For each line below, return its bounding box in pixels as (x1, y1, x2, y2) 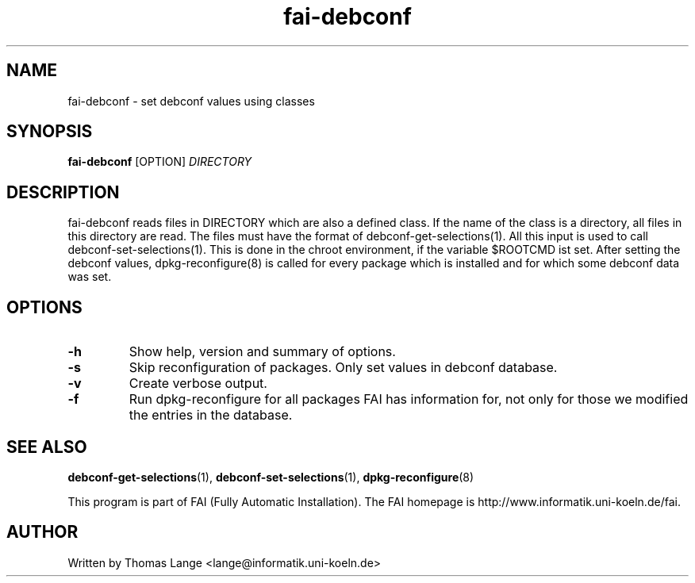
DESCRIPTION (6, 182, 120, 202)
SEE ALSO (6, 436, 87, 457)
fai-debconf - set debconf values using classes (67, 94, 315, 108)
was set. (67, 270, 112, 284)
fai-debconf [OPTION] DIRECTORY (67, 155, 252, 169)
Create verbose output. (129, 375, 267, 392)
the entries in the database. (129, 407, 293, 424)
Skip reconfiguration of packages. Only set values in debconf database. (129, 359, 558, 376)
